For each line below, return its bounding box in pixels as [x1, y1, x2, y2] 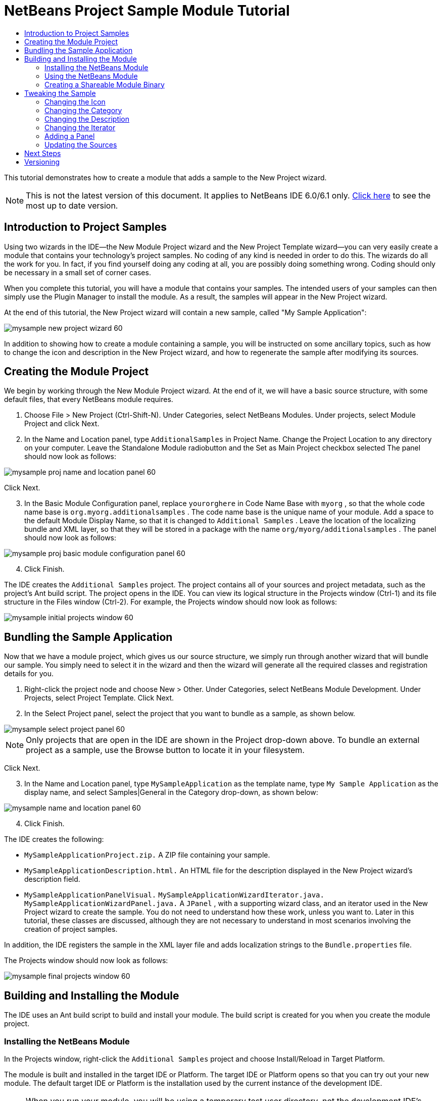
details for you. [4, 669, 54, 678]
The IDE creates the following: [4, 835, 104, 844]
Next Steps [24, 148, 61, 158]
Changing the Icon [44, 97, 106, 106]
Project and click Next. [24, 419, 100, 428]
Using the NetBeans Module [44, 71, 138, 80]
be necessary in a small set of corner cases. [4, 268, 151, 277]
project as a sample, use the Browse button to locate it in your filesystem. [26, 745, 305, 756]
